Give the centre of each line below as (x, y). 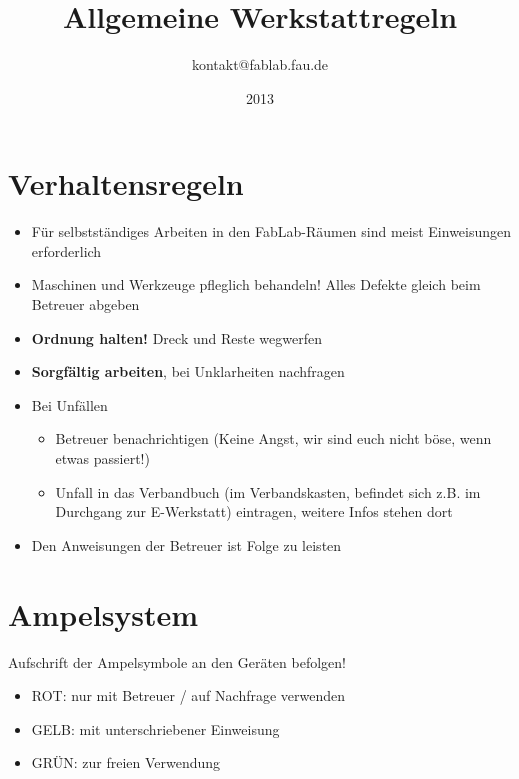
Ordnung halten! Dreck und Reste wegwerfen (176, 337)
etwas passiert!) (102, 458)
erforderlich (66, 250)
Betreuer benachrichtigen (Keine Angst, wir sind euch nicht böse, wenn (273, 438)
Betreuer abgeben (85, 304)
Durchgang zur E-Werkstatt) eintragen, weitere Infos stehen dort (254, 511)
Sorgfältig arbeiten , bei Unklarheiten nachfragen (188, 371)
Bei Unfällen (69, 404)
